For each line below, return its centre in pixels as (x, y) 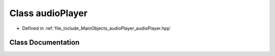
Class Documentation (45, 43)
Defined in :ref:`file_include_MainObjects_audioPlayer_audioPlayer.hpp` (97, 28)
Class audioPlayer (48, 13)
